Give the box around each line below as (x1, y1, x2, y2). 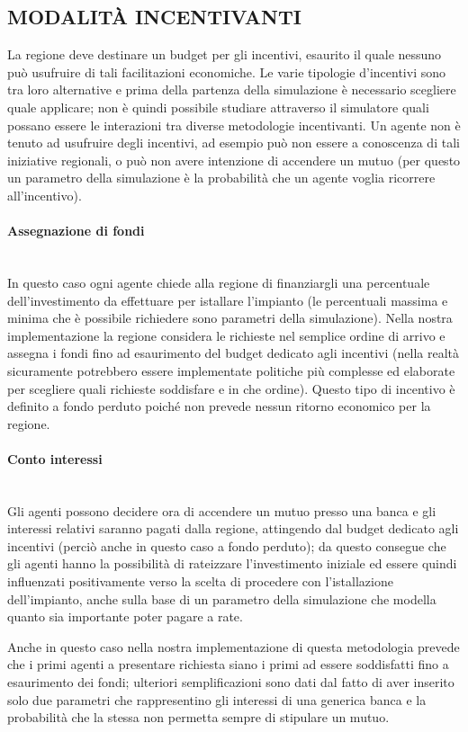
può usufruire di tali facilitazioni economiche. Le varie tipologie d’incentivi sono (7, 62, 446, 81)
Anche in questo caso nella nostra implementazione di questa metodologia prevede (7, 637, 460, 656)
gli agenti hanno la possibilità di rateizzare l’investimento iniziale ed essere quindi (7, 554, 457, 573)
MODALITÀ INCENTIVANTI (7, 3, 301, 31)
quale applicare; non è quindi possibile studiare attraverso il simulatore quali (7, 97, 429, 116)
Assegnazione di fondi (7, 221, 145, 240)
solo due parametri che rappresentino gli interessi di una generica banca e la (7, 690, 427, 709)
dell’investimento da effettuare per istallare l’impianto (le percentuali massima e (7, 290, 448, 309)
